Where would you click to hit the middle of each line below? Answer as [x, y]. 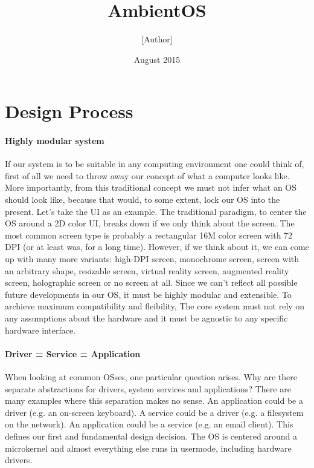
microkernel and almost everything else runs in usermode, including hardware [148, 448]
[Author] [157, 39]
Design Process [69, 111]
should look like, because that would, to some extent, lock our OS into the [143, 199]
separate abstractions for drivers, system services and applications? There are [148, 388]
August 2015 [157, 59]
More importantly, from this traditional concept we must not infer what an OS [151, 187]
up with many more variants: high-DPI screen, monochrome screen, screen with [152, 259]
